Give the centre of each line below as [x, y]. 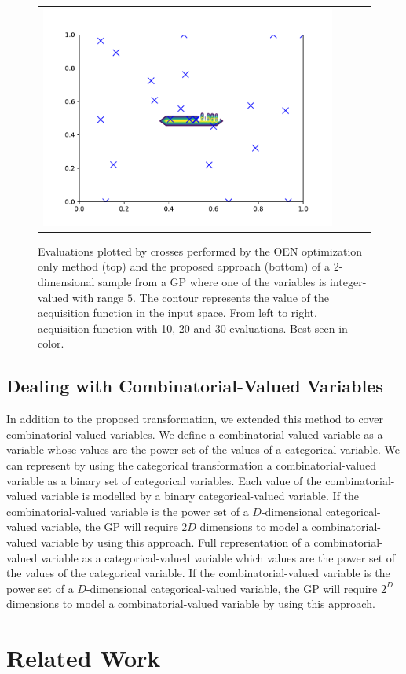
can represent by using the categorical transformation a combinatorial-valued [192, 464]
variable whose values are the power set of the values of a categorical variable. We [203, 449]
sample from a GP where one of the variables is [212, 282]
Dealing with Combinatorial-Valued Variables [195, 386]
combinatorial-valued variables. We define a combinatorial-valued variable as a [195, 434]
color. [51, 343]
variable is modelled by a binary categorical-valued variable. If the [200, 496]
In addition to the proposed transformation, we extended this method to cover [195, 419]
